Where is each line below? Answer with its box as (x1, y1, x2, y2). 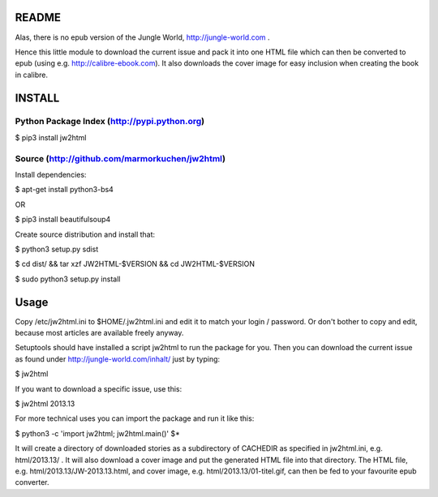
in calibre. (15, 70, 49, 79)
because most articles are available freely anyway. (15, 328, 184, 338)
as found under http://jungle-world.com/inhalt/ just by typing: (15, 353, 221, 364)
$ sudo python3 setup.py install (15, 274, 121, 284)
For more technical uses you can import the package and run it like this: (15, 413, 255, 423)
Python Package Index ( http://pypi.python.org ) (15, 116, 205, 127)
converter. (15, 478, 49, 487)
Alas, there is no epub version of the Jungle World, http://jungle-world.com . (15, 32, 271, 42)
